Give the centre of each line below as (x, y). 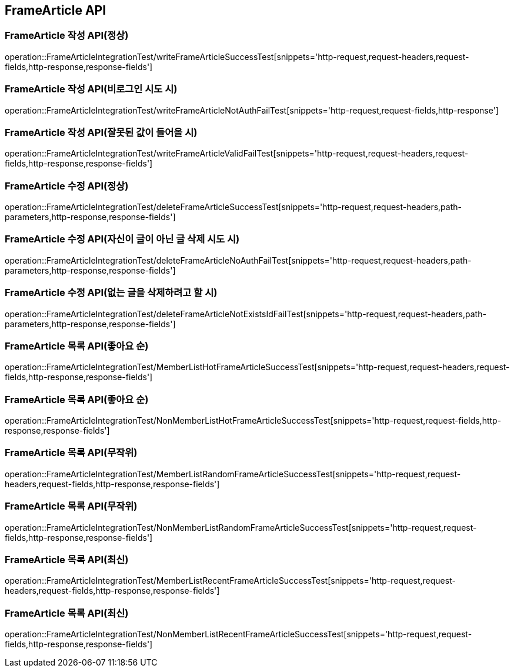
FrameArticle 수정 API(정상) (67, 186)
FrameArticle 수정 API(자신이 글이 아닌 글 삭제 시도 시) (122, 239)
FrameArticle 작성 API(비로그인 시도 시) (91, 89)
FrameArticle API (56, 10)
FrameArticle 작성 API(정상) (67, 36)
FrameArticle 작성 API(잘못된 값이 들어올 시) (101, 132)
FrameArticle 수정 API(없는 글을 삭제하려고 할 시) (111, 293)
